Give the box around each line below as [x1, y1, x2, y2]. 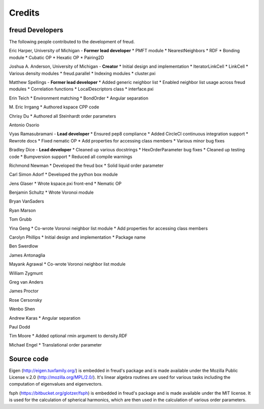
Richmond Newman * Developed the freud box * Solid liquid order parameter [9, 163, 164, 168]
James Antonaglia [9, 252, 45, 258]
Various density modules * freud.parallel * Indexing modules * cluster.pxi [9, 70, 156, 76]
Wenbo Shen [9, 306, 35, 312]
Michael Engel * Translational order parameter [9, 342, 102, 348]
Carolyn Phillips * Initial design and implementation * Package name [9, 234, 146, 240]
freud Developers [9, 26, 64, 34]
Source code [9, 354, 49, 363]
